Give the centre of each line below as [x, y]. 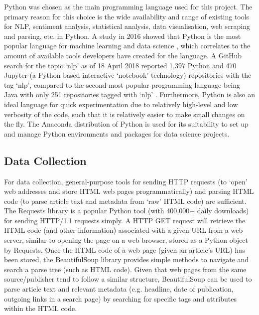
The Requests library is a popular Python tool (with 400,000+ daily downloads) [127, 211]
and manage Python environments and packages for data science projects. [117, 133]
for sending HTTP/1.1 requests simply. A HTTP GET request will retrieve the [125, 220]
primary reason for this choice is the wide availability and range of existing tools [127, 16]
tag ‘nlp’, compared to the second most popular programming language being [122, 84]
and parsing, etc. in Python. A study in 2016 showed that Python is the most [123, 36]
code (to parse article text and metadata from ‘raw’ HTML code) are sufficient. [125, 201]
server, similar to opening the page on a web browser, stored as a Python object [126, 240]
